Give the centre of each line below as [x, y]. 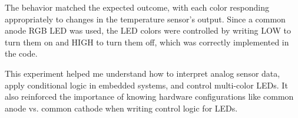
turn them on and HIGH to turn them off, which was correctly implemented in [147, 42]
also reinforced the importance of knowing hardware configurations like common [149, 96]
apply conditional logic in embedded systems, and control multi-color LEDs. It [146, 85]
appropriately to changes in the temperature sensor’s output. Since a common [145, 19]
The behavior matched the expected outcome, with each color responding [137, 7]
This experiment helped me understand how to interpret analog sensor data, [143, 73]
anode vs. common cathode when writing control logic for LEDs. [121, 108]
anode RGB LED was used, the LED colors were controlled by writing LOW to [148, 30]
